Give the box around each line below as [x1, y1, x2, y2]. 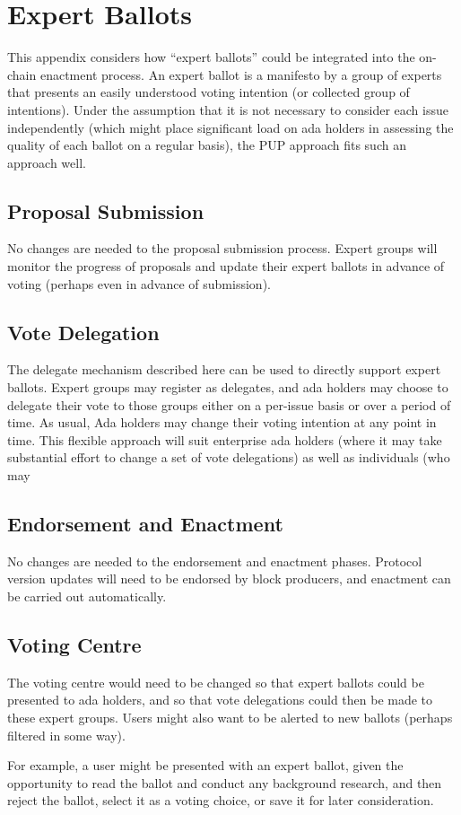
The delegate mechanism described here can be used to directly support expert [7, 360, 441, 379]
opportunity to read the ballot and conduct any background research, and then [7, 773, 442, 792]
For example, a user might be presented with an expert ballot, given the [7, 756, 404, 775]
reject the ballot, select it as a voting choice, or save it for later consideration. [7, 791, 434, 810]
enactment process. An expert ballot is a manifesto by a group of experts [39, 65, 442, 83]
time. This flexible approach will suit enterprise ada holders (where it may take [7, 430, 442, 449]
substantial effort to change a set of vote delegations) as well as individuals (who [7, 448, 450, 467]
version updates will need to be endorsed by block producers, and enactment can [7, 569, 451, 588]
